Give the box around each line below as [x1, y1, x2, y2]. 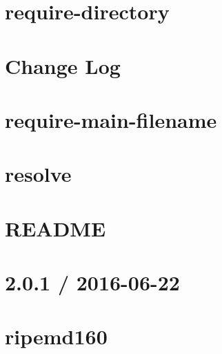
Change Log [5, 51, 121, 80]
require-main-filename [5, 105, 217, 133]
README [5, 214, 106, 242]
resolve [5, 160, 72, 188]
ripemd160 [5, 322, 108, 351]
